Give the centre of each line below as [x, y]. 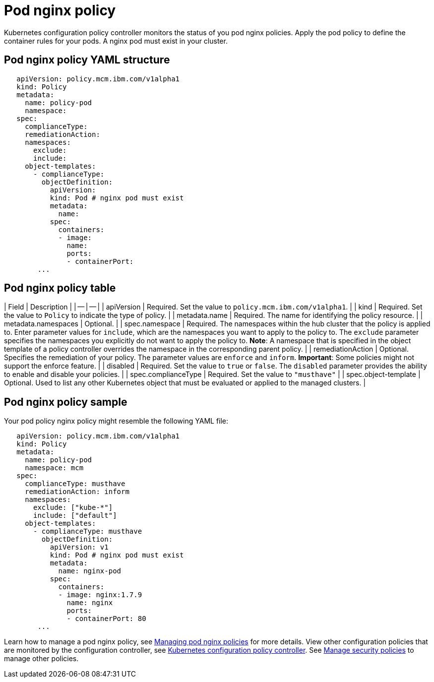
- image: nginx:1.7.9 [100, 595]
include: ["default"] [75, 516]
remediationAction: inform [77, 492]
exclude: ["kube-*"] [73, 508]
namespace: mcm [54, 468]
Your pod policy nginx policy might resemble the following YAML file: [116, 421]
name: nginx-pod [90, 571]
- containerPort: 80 [106, 619]
